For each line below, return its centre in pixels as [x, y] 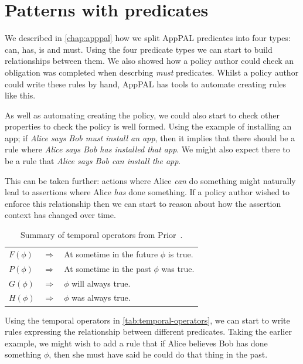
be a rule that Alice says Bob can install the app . [93, 161]
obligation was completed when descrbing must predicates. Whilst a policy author [152, 72]
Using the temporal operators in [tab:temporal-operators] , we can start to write [147, 320]
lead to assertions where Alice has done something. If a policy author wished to [147, 192]
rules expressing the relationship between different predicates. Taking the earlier [148, 331]
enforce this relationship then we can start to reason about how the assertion [143, 203]
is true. [181, 254]
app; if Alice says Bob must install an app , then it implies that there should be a [150, 137]
